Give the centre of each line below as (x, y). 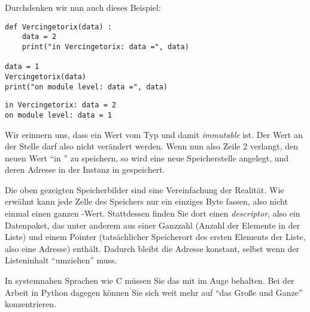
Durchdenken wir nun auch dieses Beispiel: (83, 7)
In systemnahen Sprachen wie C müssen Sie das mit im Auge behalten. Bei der (150, 280)
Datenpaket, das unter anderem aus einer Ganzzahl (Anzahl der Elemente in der (153, 225)
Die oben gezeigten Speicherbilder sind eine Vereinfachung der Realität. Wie (145, 189)
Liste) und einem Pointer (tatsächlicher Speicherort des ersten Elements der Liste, (155, 237)
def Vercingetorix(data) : (58, 27)
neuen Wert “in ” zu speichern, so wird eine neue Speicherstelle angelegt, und (147, 157)
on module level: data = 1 (58, 115)
